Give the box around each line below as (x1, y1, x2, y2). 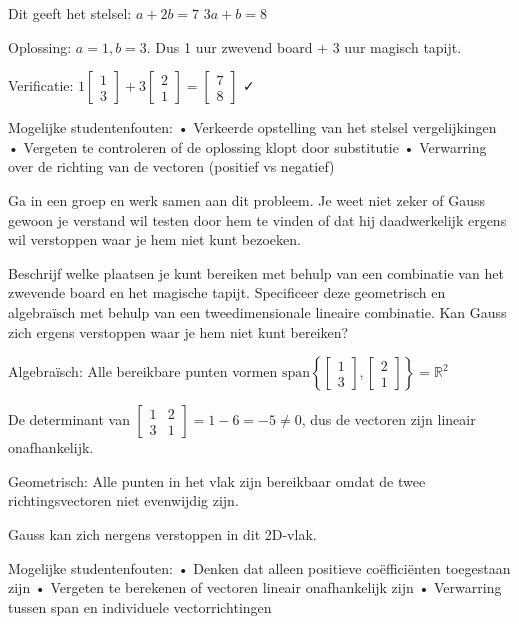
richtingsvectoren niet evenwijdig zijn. (8, 490, 239, 511)
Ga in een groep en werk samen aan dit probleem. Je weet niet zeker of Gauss (8, 189, 486, 210)
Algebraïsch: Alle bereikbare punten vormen (8, 361, 278, 382)
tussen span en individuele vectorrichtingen (8, 596, 272, 617)
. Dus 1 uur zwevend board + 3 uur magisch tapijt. (146, 36, 462, 57)
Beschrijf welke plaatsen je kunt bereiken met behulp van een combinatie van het (8, 262, 504, 283)
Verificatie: (8, 75, 74, 96)
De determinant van (8, 409, 130, 430)
